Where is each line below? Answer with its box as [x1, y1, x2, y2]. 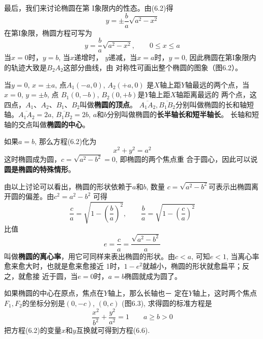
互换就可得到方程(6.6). [76, 325, 150, 335]
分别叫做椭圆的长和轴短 [175, 99, 254, 109]
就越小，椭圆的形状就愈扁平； [142, 261, 243, 271]
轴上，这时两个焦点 [192, 288, 257, 298]
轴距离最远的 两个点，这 [176, 89, 257, 100]
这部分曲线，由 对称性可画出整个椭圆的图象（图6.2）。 [63, 62, 243, 72]
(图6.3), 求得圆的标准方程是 [122, 297, 212, 308]
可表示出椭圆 [209, 181, 252, 191]
